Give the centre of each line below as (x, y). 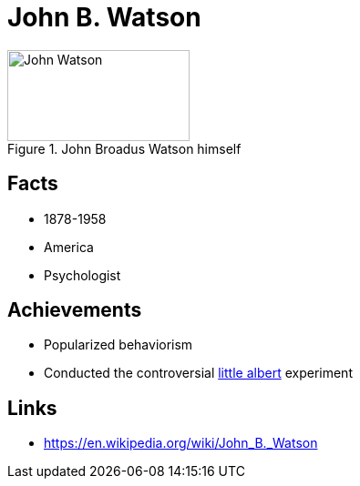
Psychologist (82, 275)
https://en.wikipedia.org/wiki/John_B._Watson (181, 443)
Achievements (75, 310)
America (69, 247)
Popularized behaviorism (118, 345)
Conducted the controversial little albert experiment (198, 373)
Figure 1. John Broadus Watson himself (124, 148)
